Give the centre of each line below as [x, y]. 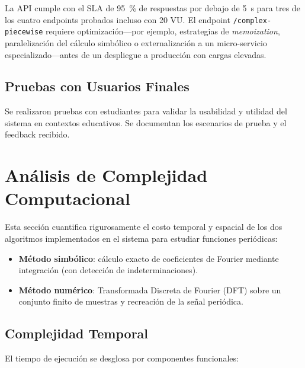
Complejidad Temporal [77, 333]
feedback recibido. [37, 134]
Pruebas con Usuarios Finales [97, 86]
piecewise [24, 32]
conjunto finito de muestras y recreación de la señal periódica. [131, 301]
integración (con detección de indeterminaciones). [108, 270]
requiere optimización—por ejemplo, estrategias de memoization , [163, 31]
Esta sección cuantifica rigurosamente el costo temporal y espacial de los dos [144, 227]
